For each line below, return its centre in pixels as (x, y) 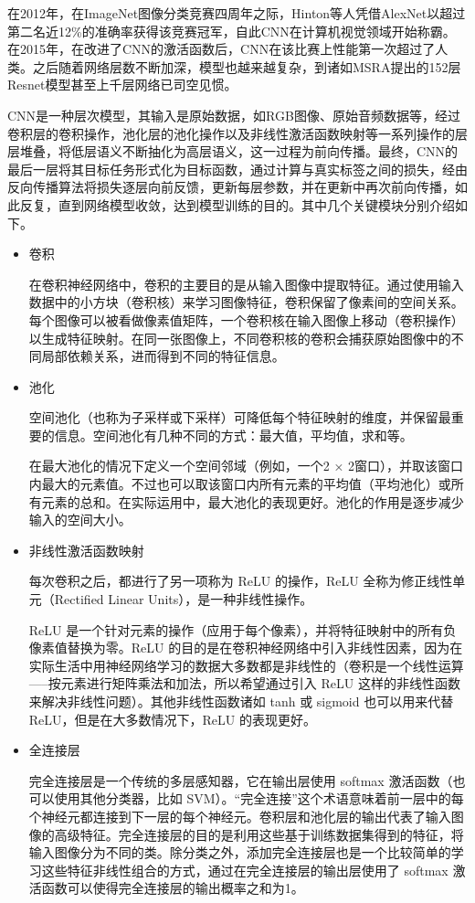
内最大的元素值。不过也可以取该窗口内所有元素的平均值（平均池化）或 (240, 484)
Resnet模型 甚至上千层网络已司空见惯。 (122, 85)
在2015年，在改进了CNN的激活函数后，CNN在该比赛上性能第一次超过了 (222, 49)
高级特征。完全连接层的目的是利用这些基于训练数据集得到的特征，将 (259, 834)
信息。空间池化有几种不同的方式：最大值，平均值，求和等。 (233, 435)
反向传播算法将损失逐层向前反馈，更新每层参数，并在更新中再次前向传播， (231, 187)
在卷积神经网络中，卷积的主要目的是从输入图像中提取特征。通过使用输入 (246, 284)
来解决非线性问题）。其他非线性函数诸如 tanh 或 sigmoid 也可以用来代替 (241, 701)
